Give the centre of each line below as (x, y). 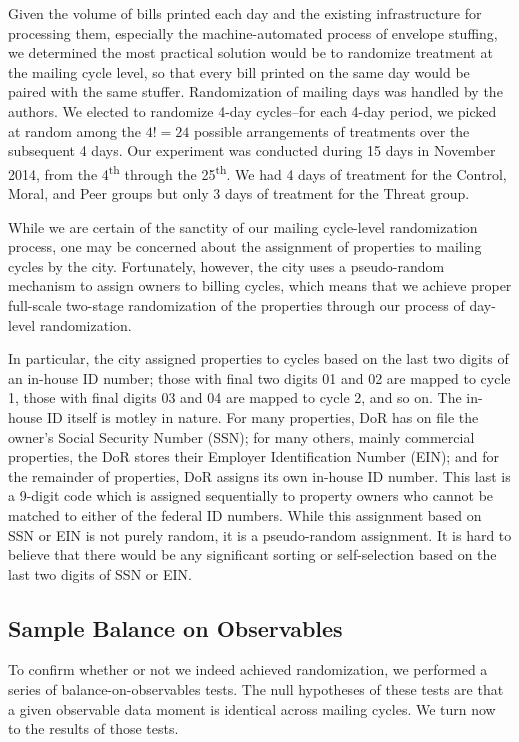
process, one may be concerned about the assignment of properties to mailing (245, 246)
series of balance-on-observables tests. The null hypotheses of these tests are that (256, 689)
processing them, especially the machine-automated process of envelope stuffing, (253, 32)
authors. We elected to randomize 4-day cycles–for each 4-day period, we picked (252, 110)
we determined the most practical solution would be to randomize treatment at (250, 52)
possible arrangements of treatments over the (331, 130)
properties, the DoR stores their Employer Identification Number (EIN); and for (253, 456)
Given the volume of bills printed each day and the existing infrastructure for (245, 13)
